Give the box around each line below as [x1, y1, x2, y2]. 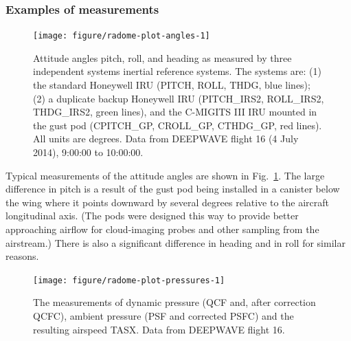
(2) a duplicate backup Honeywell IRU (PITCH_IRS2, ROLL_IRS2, [33, 91, 324, 105]
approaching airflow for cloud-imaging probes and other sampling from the [5, 222, 319, 236]
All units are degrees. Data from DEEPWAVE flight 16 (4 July [33, 131, 299, 146]
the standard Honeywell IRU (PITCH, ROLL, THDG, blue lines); [33, 78, 310, 92]
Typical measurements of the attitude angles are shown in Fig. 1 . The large [5, 168, 325, 182]
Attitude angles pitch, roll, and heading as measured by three [33, 50, 292, 65]
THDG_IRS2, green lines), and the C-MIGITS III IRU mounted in [33, 104, 317, 119]
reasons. [5, 249, 39, 263]
